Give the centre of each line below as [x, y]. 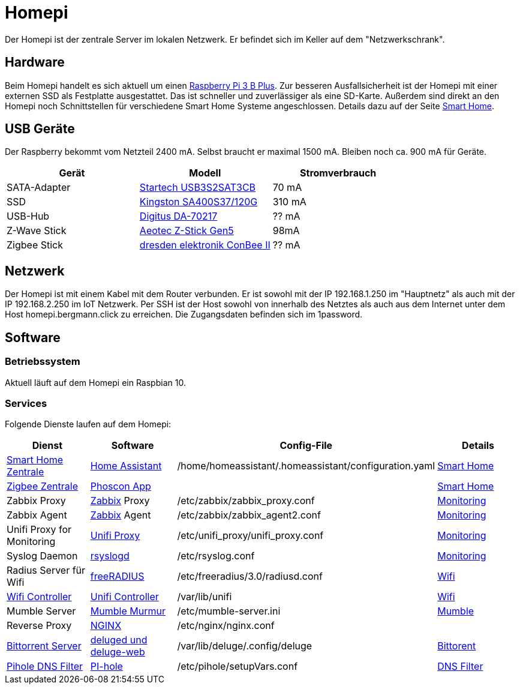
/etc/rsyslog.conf [216, 556]
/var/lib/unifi [205, 597]
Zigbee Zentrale [42, 486]
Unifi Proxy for [39, 530]
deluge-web [118, 652]
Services [26, 403]
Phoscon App [121, 486]
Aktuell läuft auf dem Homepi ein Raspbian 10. [95, 382]
